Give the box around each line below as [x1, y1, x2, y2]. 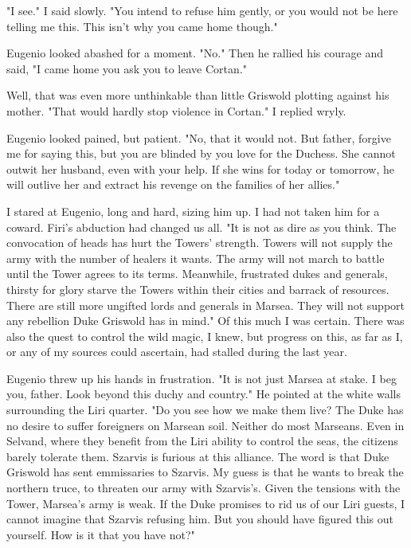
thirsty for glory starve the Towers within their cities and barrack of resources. [6, 280, 389, 297]
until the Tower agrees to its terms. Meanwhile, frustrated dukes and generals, [6, 265, 388, 282]
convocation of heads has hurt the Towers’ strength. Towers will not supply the [6, 234, 393, 251]
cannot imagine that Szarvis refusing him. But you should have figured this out [6, 511, 393, 527]
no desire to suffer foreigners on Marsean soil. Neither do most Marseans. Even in [6, 417, 405, 433]
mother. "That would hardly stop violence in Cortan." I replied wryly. [6, 102, 346, 119]
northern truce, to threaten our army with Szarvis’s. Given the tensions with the [6, 479, 401, 496]
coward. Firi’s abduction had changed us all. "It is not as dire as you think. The [6, 218, 397, 235]
